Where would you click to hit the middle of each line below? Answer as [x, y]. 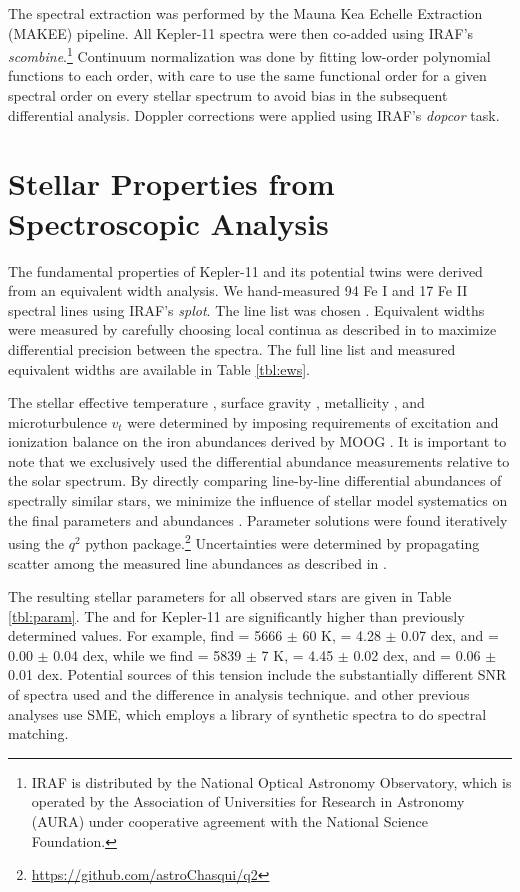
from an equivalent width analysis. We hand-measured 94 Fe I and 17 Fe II [238, 290]
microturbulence [57, 421]
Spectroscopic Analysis [168, 222]
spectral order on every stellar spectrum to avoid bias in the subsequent [228, 95]
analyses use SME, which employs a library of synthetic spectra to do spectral [247, 713]
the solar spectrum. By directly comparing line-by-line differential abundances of [255, 480]
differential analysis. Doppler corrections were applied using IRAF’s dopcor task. [254, 114]
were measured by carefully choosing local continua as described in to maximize [252, 329]
